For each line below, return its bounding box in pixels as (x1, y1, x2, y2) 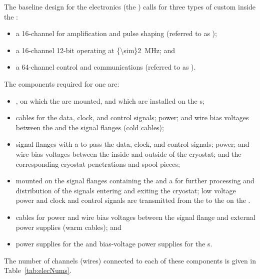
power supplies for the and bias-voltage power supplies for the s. (15, 238, 212, 249)
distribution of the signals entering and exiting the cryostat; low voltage (15, 185, 236, 195)
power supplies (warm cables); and (15, 221, 121, 232)
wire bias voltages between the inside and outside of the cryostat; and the (15, 148, 241, 159)
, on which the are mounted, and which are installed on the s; (15, 95, 204, 106)
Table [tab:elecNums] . (4, 265, 71, 275)
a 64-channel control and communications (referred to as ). (15, 62, 196, 72)
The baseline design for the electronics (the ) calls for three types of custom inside (4, 2, 256, 12)
